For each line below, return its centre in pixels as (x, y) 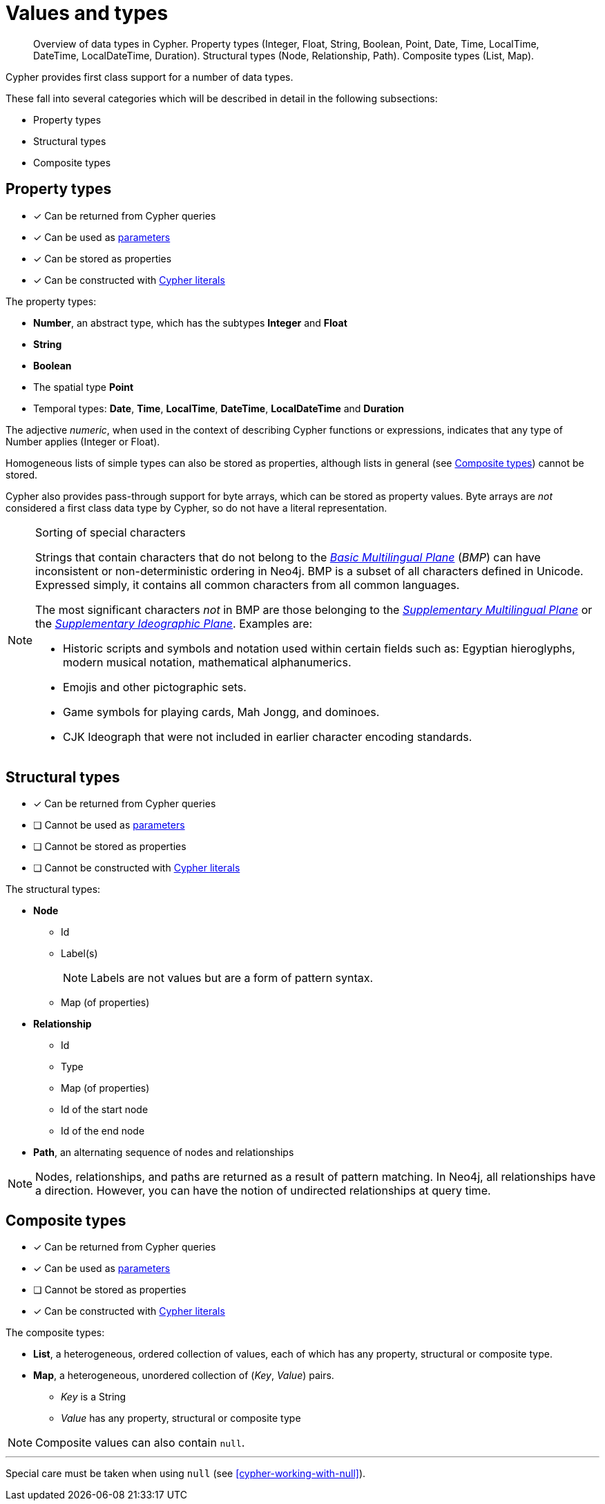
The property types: (51, 301)
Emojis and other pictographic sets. (155, 687)
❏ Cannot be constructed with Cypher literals (137, 868)
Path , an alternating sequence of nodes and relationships (164, 1153)
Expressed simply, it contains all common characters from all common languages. (248, 585)
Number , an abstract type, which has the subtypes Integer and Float (190, 322)
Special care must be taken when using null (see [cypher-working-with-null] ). (186, 1474)
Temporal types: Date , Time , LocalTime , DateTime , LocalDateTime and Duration (219, 408)
